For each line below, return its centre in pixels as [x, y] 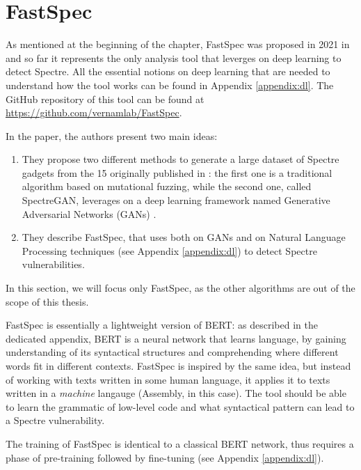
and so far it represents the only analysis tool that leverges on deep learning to [174, 57]
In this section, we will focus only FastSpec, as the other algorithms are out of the [180, 288]
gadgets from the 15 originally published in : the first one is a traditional [177, 172]
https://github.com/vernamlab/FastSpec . [94, 112]
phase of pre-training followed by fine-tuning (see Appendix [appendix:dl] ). [165, 457]
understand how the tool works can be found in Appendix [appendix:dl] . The [170, 85]
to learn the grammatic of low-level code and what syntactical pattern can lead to [180, 406]
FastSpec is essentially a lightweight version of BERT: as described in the [162, 325]
